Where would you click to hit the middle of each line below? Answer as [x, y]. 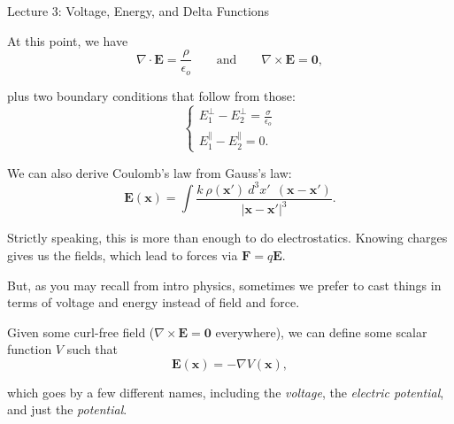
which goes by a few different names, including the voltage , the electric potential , [226, 392]
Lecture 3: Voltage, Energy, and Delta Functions [139, 11]
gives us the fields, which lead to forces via [123, 254]
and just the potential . [67, 409]
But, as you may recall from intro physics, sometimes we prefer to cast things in [224, 285]
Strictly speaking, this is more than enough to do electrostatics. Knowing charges [227, 238]
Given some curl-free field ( [81, 331]
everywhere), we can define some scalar [321, 331]
